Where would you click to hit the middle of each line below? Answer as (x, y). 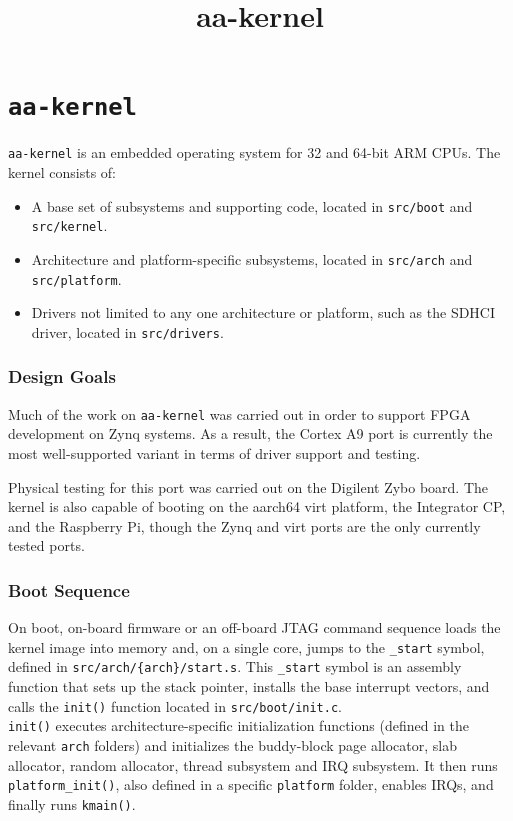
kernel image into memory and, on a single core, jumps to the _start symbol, (246, 646)
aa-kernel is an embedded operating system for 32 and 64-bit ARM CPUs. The (254, 152)
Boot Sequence (69, 589)
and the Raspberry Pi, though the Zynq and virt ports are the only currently (244, 525)
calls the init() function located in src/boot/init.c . (175, 705)
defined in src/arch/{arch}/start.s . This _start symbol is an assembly (235, 666)
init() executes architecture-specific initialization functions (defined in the (238, 725)
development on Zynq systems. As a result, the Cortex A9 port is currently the (250, 433)
